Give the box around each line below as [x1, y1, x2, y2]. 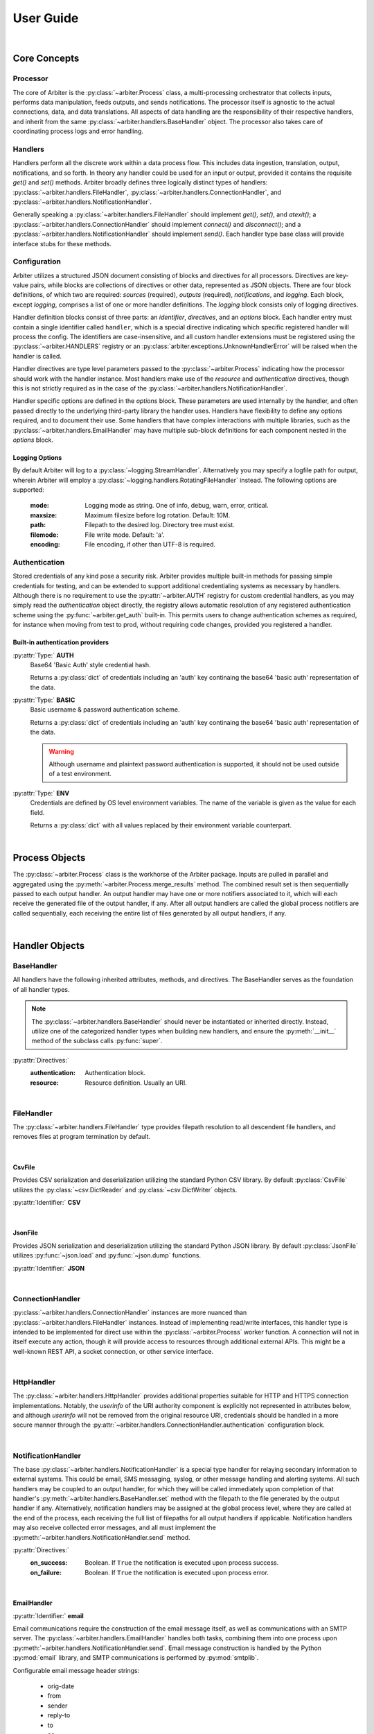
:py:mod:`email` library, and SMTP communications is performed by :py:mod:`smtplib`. [12, 1654, 259, 1662]
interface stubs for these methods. [12, 239, 112, 248]
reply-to [47, 1711, 71, 1719]
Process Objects [12, 852, 86, 864]
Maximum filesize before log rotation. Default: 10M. [84, 510, 231, 520]
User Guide [12, 10, 79, 26]
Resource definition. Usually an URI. [84, 1079, 187, 1087]
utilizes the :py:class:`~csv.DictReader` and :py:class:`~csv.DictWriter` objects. [12, 1185, 238, 1194]
